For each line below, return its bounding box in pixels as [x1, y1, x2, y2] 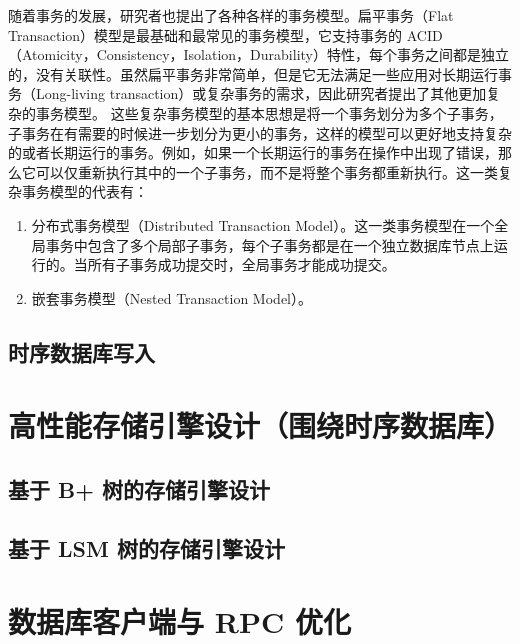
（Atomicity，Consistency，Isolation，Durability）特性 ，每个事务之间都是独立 [8, 44, 509, 65]
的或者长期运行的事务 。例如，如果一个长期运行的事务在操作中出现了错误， [8, 142, 498, 163]
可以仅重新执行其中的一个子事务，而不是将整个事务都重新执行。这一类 [35, 161, 498, 182]
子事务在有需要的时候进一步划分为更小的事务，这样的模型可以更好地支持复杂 [8, 122, 512, 143]
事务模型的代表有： [21, 181, 148, 202]
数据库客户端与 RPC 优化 [8, 601, 351, 642]
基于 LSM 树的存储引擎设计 [8, 532, 285, 563]
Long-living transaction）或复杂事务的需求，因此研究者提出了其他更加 [35, 83, 487, 104]
